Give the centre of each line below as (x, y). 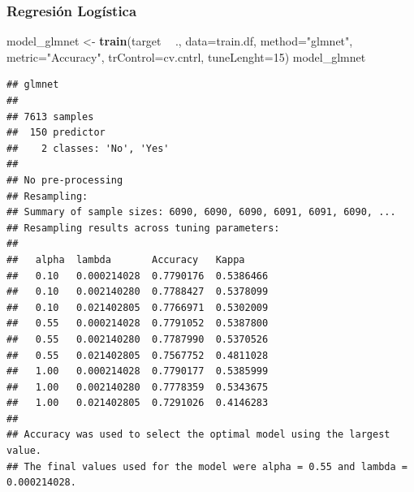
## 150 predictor (56, 133)
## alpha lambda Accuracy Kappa (126, 259)
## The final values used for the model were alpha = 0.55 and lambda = (207, 466)
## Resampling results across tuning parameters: (143, 228)
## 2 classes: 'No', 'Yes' (88, 148)
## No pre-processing (65, 180)
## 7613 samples (50, 117)
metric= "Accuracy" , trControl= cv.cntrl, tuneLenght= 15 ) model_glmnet (186, 56)
